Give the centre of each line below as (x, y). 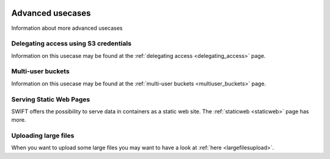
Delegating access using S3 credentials (71, 44)
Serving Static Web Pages (51, 99)
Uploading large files (43, 136)
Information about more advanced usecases (67, 28)
